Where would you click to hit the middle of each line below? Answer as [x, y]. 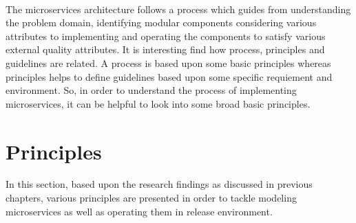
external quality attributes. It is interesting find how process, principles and [165, 49]
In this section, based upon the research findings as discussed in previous [159, 184]
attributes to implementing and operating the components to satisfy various [166, 36]
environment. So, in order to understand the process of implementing [151, 90]
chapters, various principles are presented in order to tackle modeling [151, 198]
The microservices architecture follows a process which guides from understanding [178, 9]
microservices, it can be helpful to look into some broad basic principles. [158, 103]
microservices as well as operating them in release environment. [139, 211]
